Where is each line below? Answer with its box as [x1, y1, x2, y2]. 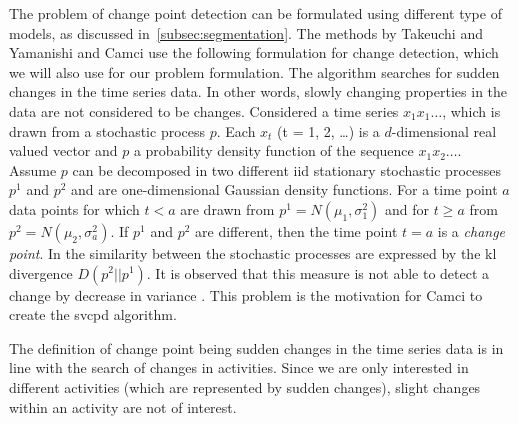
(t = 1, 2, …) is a [277, 120, 380, 141]
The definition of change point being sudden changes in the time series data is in [9, 337, 504, 358]
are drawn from [180, 198, 275, 219]
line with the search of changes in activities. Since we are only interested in [9, 357, 469, 378]
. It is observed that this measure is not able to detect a [146, 262, 490, 283]
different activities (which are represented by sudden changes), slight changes [9, 376, 481, 397]
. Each [216, 120, 256, 141]
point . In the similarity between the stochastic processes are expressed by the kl [9, 242, 497, 263]
